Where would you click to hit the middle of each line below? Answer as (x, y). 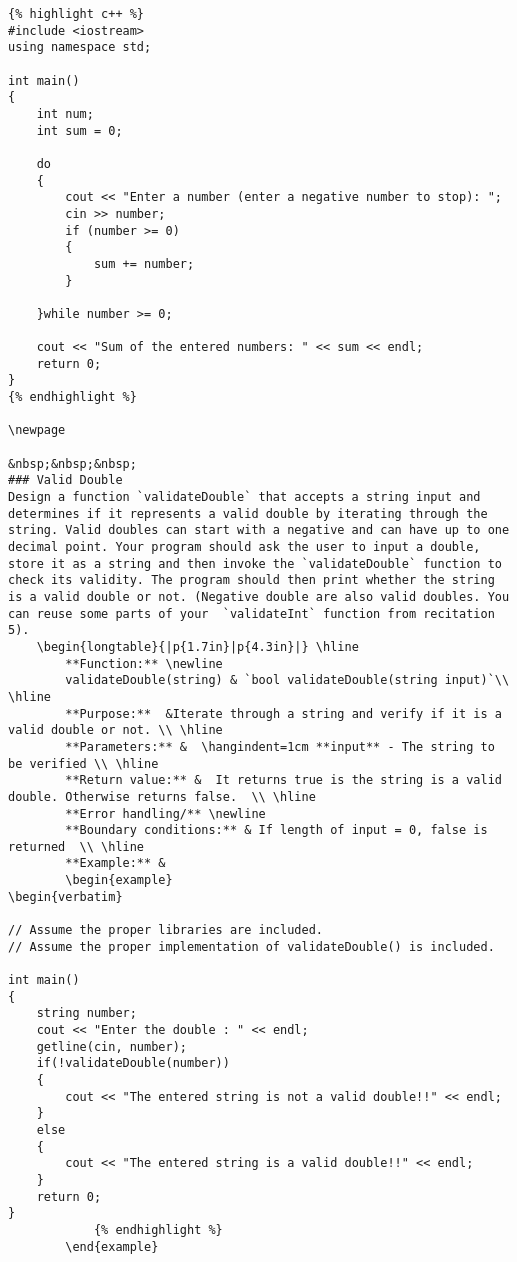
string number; (86, 1013)
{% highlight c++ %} (76, 14)
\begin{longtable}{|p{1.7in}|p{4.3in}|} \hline (197, 646)
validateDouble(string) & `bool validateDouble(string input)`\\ (287, 680)
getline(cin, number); (111, 1046)
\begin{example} (119, 880)
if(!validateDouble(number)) (133, 1063)
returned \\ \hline (76, 846)
